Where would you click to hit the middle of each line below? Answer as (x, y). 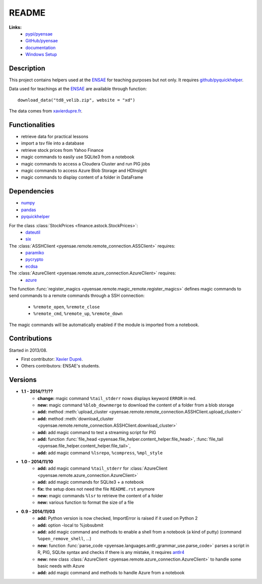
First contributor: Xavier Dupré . (52, 359)
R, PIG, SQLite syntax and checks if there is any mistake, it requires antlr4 (111, 552)
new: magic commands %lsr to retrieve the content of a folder (100, 496)
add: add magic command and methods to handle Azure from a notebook (111, 573)
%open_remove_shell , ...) (65, 539)
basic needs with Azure (61, 566)
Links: (15, 27)
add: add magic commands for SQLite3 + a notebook (91, 482)
